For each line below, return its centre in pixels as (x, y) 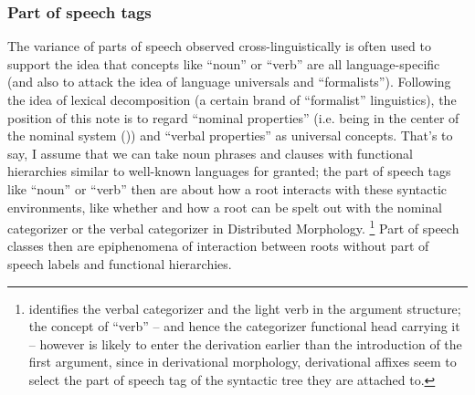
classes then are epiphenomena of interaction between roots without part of (218, 246)
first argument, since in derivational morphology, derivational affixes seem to (243, 362)
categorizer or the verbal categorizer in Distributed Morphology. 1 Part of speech (233, 227)
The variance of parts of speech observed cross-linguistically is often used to (219, 46)
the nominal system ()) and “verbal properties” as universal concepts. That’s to (230, 135)
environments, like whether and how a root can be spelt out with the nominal (225, 207)
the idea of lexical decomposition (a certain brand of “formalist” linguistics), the (232, 99)
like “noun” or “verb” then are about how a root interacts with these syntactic (227, 188)
